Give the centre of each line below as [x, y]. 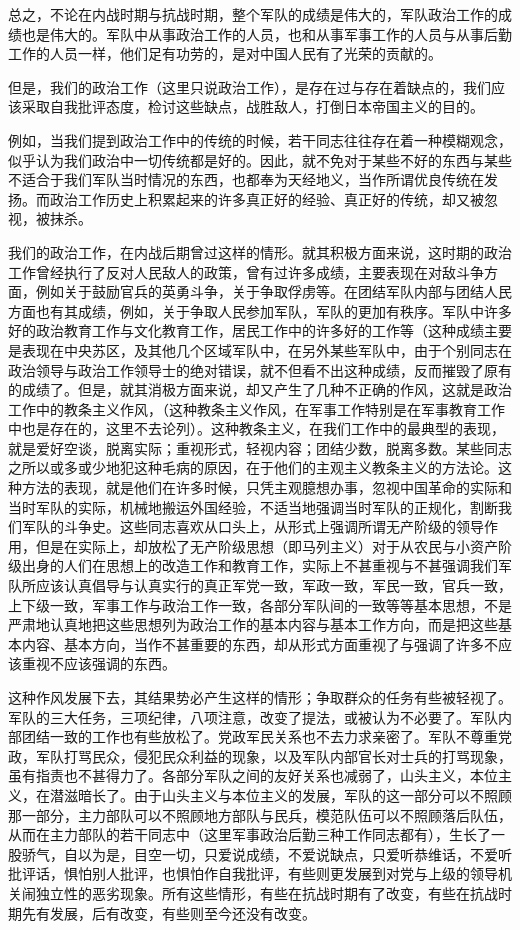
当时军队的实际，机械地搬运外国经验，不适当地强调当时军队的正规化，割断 [253, 506]
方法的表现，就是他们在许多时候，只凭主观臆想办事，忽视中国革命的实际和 [266, 487]
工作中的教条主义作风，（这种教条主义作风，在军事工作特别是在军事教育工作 [256, 408]
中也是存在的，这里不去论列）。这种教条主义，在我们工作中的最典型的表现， [256, 428]
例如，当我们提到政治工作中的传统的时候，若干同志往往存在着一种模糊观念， [260, 139]
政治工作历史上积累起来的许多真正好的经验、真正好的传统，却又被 [266, 198]
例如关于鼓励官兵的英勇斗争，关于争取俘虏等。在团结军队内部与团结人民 [273, 291]
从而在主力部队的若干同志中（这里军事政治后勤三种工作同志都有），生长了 [249, 834]
